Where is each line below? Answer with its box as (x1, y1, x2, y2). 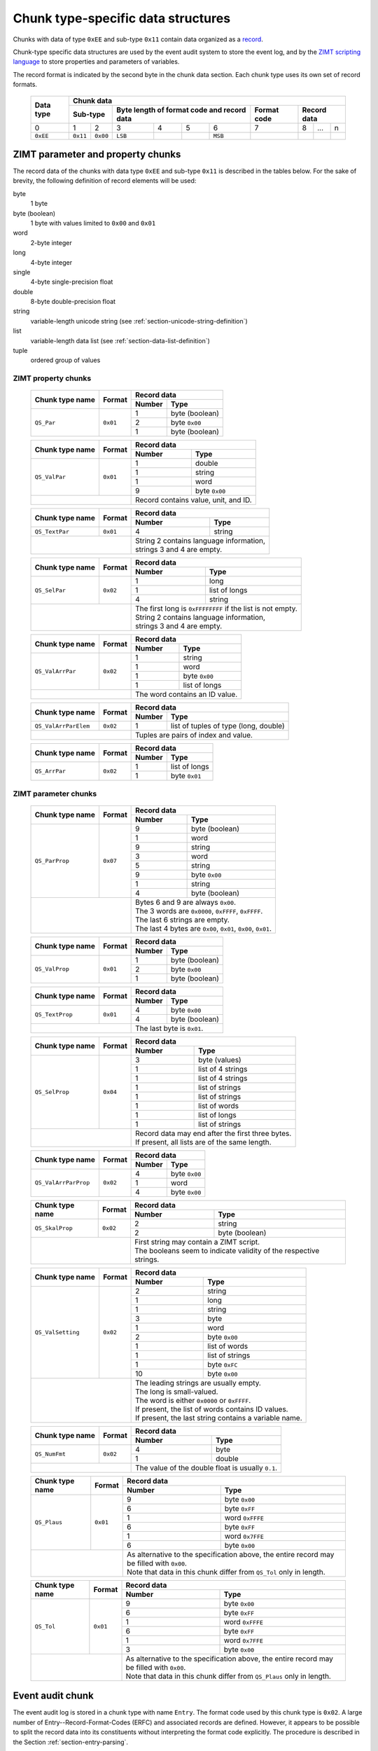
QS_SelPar (34, 586, 66, 594)
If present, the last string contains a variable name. (135, 1413, 302, 1423)
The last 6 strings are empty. (135, 915, 230, 925)
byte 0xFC (207, 1359, 238, 1369)
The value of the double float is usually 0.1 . (135, 1462, 278, 1472)
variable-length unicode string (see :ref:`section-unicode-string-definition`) (30, 317, 248, 325)
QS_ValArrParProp (34, 1179, 90, 1186)
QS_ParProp (34, 857, 70, 864)
